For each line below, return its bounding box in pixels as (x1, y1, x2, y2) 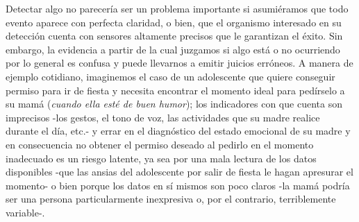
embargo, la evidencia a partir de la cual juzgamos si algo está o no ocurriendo (6, 42, 340, 56)
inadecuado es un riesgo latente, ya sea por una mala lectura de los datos (6, 151, 317, 165)
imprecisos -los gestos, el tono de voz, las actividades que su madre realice (6, 110, 320, 124)
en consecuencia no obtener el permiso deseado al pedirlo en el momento (6, 137, 314, 151)
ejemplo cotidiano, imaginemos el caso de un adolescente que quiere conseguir (6, 69, 335, 83)
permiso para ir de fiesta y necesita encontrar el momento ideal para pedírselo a (6, 83, 345, 97)
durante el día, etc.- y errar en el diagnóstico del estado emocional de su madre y (6, 123, 351, 138)
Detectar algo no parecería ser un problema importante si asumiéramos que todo (6, 1, 349, 15)
